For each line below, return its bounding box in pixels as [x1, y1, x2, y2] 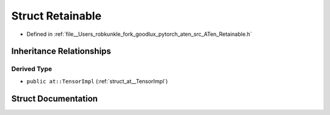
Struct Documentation [11, 93, 98, 103]
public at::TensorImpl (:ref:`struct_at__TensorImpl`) [26, 77, 168, 85]
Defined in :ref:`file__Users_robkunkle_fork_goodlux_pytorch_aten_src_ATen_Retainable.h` [26, 30, 252, 38]
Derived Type [11, 64, 52, 73]
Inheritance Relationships [11, 46, 111, 57]
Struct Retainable [11, 9, 102, 23]
